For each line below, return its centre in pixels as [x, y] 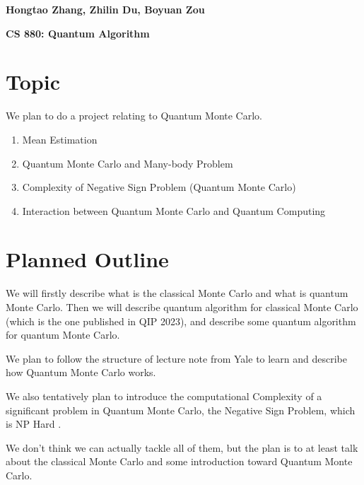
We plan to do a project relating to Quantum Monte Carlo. [134, 116]
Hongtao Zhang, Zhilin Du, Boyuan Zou [105, 9]
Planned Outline [87, 259]
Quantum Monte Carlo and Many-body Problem [128, 163]
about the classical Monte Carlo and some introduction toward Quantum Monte [179, 461]
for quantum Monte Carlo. [63, 335]
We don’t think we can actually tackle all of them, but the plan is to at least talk [182, 447]
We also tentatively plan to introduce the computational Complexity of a [164, 396]
